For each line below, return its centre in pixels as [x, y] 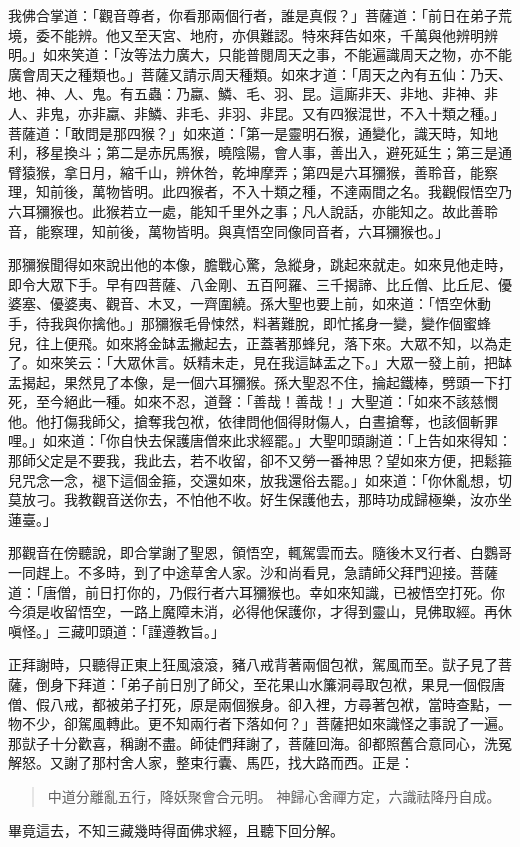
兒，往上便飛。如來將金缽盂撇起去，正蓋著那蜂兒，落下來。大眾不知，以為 [253, 342]
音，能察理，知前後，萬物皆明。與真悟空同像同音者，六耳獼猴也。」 [228, 230]
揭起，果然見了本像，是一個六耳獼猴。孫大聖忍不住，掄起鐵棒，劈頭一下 [259, 381]
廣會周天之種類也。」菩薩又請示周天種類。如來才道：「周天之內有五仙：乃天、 [260, 73]
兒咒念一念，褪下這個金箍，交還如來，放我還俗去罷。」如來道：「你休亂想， [253, 479]
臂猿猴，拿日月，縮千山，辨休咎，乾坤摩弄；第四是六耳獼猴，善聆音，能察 [253, 171]
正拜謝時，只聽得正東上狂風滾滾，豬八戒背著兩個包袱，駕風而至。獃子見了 [253, 664]
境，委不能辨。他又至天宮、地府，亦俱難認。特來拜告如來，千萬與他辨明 [246, 34]
